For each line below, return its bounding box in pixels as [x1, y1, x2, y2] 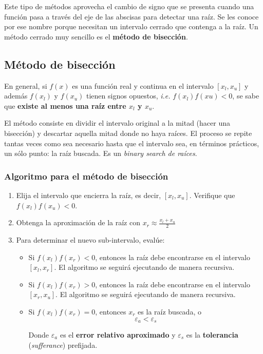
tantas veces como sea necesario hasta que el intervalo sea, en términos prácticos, [4, 137, 259, 148]
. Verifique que [189, 189, 235, 200]
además [4, 90, 28, 101]
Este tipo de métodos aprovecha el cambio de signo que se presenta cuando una [4, 1, 254, 11]
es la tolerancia [186, 329, 238, 340]
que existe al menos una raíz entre [4, 100, 126, 111]
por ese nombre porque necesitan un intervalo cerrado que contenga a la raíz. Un [4, 21, 258, 32]
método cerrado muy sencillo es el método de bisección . [4, 31, 188, 42]
